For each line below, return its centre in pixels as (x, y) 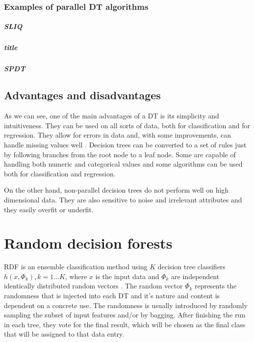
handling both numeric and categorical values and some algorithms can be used (123, 164)
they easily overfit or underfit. (49, 209)
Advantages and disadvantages (82, 95)
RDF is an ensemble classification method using (76, 267)
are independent (195, 276)
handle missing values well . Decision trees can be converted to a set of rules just (125, 144)
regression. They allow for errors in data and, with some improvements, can (118, 135)
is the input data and (127, 276)
